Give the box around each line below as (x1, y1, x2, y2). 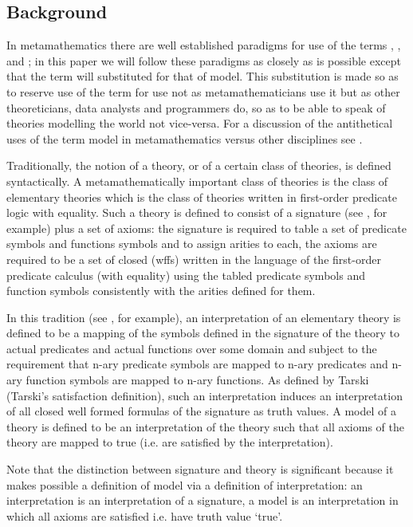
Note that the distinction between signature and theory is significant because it (6, 461, 394, 478)
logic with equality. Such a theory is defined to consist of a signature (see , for (6, 204, 387, 221)
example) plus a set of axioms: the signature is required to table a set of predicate (6, 219, 407, 236)
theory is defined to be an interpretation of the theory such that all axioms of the (6, 418, 404, 435)
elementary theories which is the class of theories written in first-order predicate (6, 188, 397, 205)
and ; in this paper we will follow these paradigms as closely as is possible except (6, 52, 401, 69)
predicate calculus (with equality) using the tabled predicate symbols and (6, 266, 365, 283)
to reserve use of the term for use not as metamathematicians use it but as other (6, 83, 400, 100)
